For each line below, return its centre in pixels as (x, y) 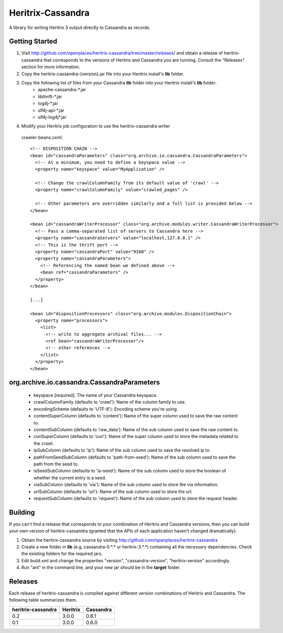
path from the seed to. (56, 464)
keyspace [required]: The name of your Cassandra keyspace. (96, 395)
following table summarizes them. (43, 600)
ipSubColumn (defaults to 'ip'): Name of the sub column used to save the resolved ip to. (122, 450)
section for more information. (51, 67)
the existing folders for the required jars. (62, 554)
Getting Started (33, 41)
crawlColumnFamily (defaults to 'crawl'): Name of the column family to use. (110, 402)
